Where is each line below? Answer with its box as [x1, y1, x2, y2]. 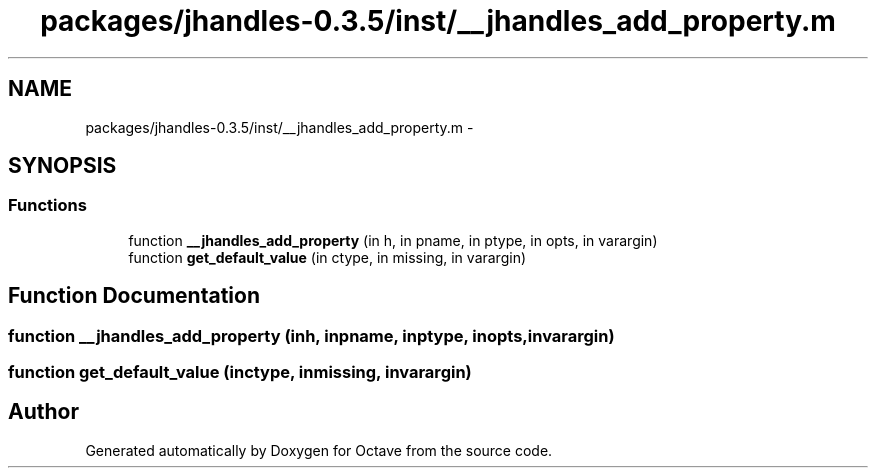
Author [8, 399, 79, 425]
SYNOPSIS [8, 153, 117, 179]
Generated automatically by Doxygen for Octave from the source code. [85, 441, 553, 459]
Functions [8, 195, 87, 216]
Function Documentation [8, 283, 260, 309]
